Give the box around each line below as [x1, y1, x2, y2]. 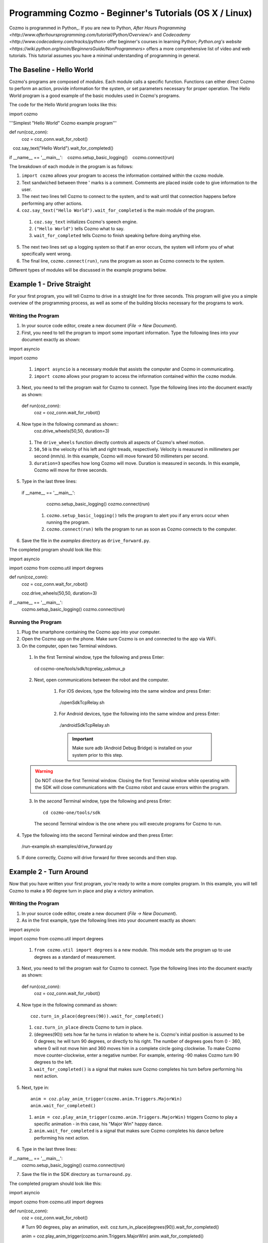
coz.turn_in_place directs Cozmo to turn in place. [34, 1024, 143, 1030]
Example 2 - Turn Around [9, 868, 88, 876]
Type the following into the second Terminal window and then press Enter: [21, 832, 174, 838]
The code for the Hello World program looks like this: [9, 102, 118, 108]
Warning [35, 768, 53, 774]
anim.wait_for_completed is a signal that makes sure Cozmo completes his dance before [34, 1128, 224, 1134]
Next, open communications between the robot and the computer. [34, 677, 169, 683]
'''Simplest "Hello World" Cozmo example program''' [9, 120, 117, 126]
